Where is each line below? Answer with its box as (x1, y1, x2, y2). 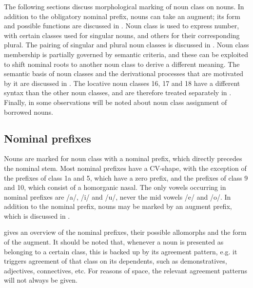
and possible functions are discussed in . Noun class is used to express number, (4, 21, 239, 31)
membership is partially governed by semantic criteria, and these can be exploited (4, 49, 248, 59)
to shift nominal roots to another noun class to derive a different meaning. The (4, 59, 240, 69)
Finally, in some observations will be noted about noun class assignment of (4, 97, 227, 107)
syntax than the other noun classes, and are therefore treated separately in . (4, 87, 232, 98)
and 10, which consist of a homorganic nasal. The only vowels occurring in (4, 182, 226, 192)
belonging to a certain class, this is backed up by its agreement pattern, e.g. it (4, 246, 237, 256)
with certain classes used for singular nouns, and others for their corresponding (4, 30, 240, 40)
